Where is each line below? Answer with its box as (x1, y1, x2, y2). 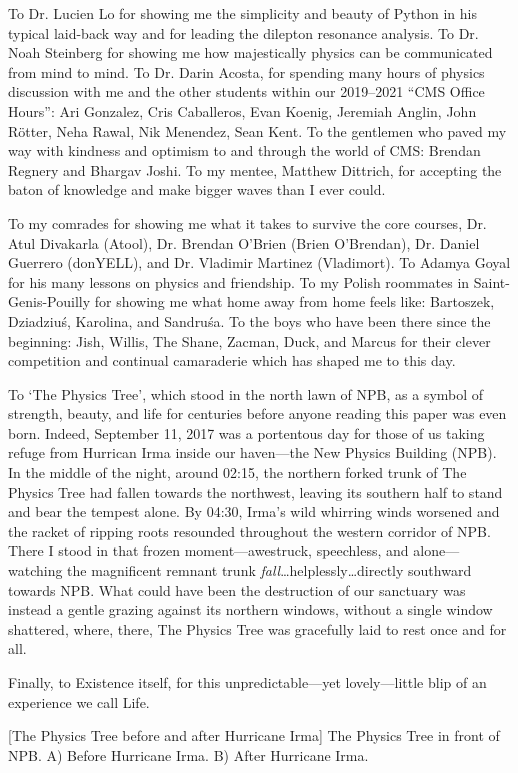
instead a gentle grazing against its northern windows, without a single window (8, 599, 493, 620)
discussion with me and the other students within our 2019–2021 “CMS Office (8, 81, 485, 102)
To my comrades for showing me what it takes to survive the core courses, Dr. (8, 212, 487, 233)
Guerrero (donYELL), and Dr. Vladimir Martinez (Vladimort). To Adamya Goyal (8, 252, 511, 273)
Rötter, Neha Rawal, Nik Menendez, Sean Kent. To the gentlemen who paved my (8, 120, 507, 141)
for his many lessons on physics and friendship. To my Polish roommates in (8, 271, 470, 292)
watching (8, 560, 63, 581)
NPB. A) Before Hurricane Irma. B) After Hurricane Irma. (8, 744, 369, 765)
